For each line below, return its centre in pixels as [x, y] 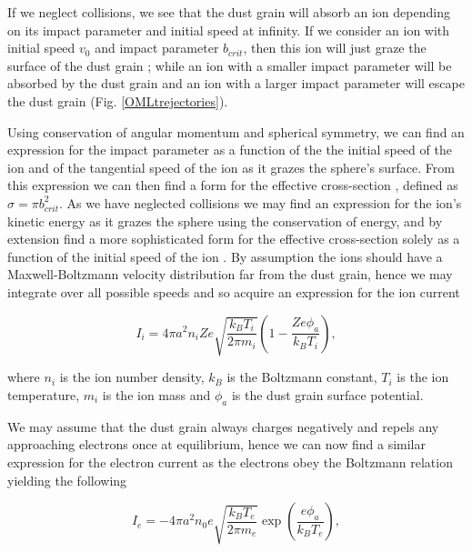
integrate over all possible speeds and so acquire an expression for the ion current [234, 291]
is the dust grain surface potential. [327, 395]
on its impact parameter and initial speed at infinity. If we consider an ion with [229, 30]
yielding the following [67, 480]
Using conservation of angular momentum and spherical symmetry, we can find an [236, 131]
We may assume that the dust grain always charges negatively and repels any [223, 426]
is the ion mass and [156, 395]
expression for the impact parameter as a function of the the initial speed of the [230, 150]
